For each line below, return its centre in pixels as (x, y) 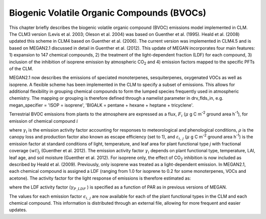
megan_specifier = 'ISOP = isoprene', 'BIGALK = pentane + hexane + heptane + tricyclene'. (101, 105)
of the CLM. (21, 68)
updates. (18, 210)
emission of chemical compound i (44, 121)
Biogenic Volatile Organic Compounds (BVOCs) (108, 13)
